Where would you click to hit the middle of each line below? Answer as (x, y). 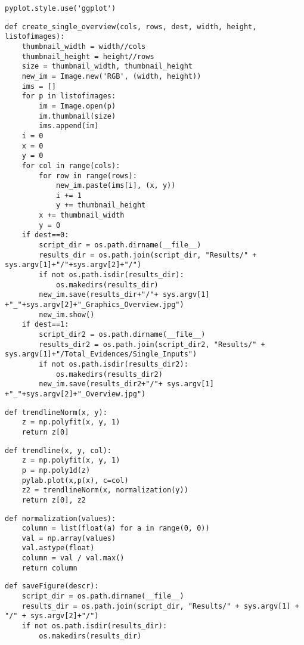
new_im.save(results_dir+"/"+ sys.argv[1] (124, 295)
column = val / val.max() (73, 558)
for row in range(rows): (88, 176)
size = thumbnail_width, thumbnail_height (107, 66)
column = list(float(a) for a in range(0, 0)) (116, 528)
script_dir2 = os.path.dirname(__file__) (122, 334)
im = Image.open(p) (77, 106)
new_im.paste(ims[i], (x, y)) (116, 186)
